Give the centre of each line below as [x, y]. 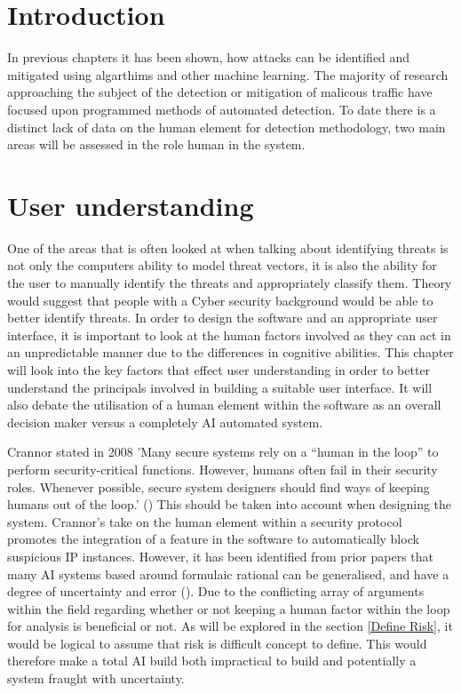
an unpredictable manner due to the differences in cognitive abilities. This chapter [230, 352]
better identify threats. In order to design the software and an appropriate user [223, 318]
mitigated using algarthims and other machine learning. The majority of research [228, 74]
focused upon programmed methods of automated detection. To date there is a [222, 109]
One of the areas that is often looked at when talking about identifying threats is [228, 247]
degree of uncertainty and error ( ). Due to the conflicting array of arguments [216, 591]
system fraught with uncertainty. [96, 678]
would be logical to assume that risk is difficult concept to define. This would [217, 643]
